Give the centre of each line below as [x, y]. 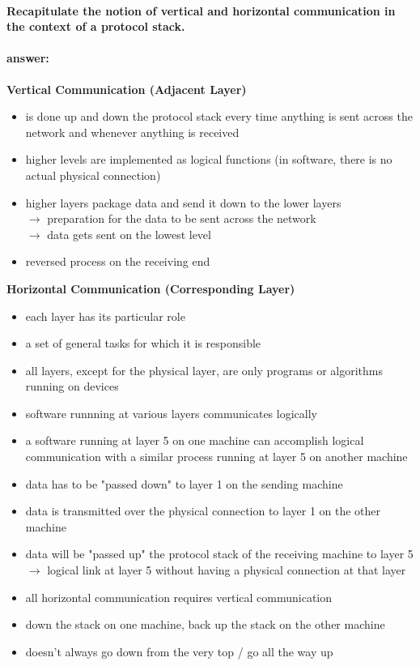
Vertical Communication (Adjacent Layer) [127, 89]
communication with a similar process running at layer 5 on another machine [216, 457]
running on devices [72, 386]
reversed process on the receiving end [118, 261]
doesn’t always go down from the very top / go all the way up [179, 651]
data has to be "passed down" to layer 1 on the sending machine [184, 483]
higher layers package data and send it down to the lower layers [183, 202]
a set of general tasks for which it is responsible [143, 343]
